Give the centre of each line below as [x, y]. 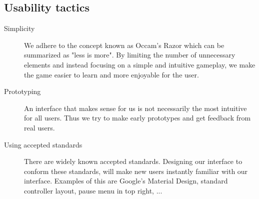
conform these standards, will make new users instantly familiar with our [136, 171]
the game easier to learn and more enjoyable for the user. [111, 74]
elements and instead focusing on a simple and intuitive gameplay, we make [140, 64]
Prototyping [22, 91]
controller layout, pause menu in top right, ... [93, 190]
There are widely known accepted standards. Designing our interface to [133, 161]
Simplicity [19, 28]
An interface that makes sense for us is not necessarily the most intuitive [135, 108]
